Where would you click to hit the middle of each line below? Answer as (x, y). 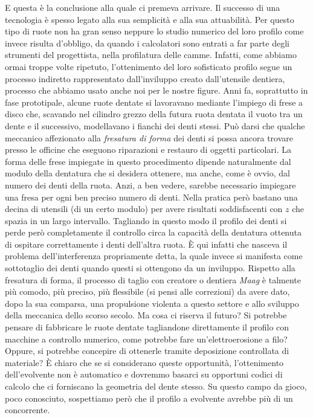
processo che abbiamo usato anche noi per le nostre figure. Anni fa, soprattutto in (156, 90)
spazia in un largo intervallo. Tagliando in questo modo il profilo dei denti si (146, 220)
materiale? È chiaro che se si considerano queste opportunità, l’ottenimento (144, 362)
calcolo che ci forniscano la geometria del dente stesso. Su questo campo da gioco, (156, 386)
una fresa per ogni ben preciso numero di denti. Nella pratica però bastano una (151, 197)
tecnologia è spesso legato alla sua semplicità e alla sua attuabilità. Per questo (150, 19)
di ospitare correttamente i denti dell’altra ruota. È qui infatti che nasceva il (146, 244)
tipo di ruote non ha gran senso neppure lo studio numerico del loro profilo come (154, 31)
